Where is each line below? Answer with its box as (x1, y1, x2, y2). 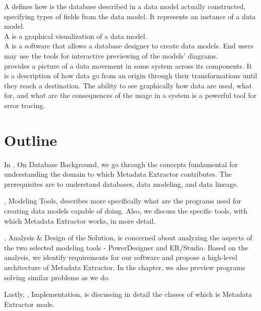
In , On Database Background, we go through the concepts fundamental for (4, 159, 238, 169)
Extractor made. (4, 298, 55, 309)
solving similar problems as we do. (4, 272, 110, 282)
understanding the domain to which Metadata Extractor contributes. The (4, 169, 232, 179)
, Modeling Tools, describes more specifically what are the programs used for (4, 195, 241, 206)
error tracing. (4, 99, 45, 110)
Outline (4, 129, 58, 150)
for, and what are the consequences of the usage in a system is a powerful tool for (4, 90, 256, 100)
